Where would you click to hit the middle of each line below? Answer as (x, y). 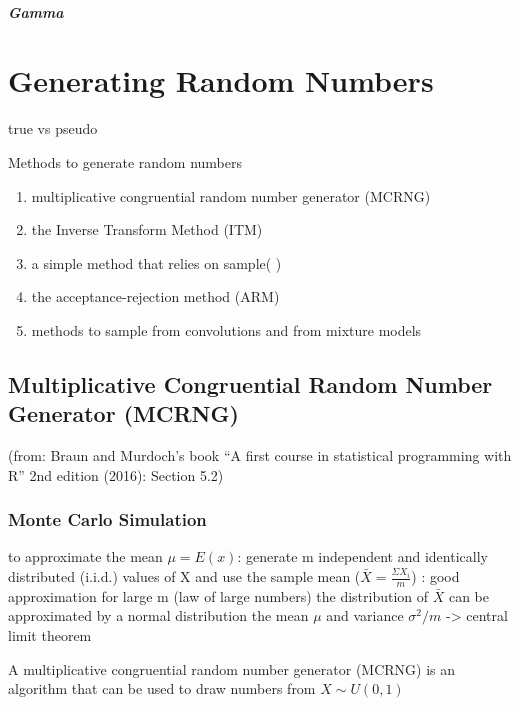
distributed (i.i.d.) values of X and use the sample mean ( (184, 576)
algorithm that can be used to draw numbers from (162, 688)
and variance (365, 615)
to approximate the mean (85, 556)
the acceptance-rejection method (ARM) (155, 296)
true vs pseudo (53, 128)
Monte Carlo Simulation (107, 519)
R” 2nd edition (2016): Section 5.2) (116, 474)
